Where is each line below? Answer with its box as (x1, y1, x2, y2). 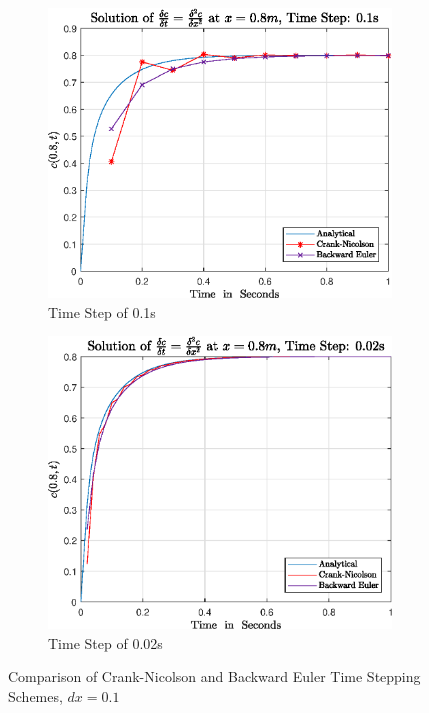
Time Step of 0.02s (48, 632, 163, 653)
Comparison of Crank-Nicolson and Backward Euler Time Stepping (8, 666, 421, 687)
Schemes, (8, 685, 63, 706)
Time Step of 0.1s (48, 301, 156, 322)
